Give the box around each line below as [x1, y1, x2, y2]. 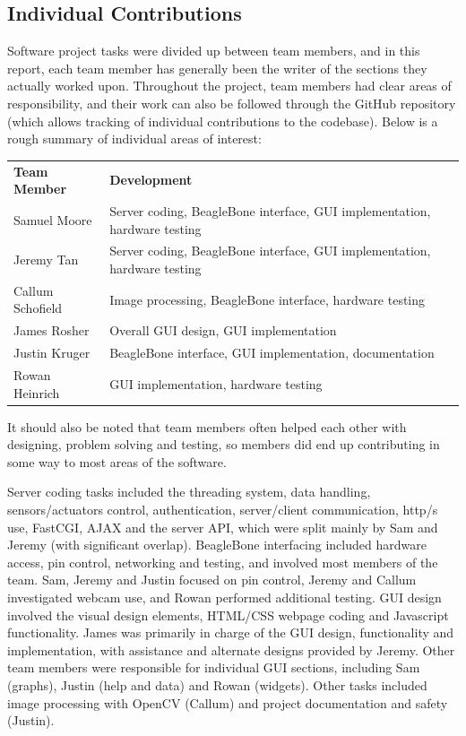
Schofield [13, 299, 63, 317]
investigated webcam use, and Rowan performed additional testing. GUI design [7, 587, 442, 606]
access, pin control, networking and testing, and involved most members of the [7, 552, 438, 571]
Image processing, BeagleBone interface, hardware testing [109, 290, 426, 308]
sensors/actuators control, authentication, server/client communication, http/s [7, 500, 438, 519]
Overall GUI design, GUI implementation [109, 321, 337, 340]
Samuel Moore [13, 210, 92, 229]
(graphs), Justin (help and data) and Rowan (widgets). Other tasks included [7, 675, 427, 694]
